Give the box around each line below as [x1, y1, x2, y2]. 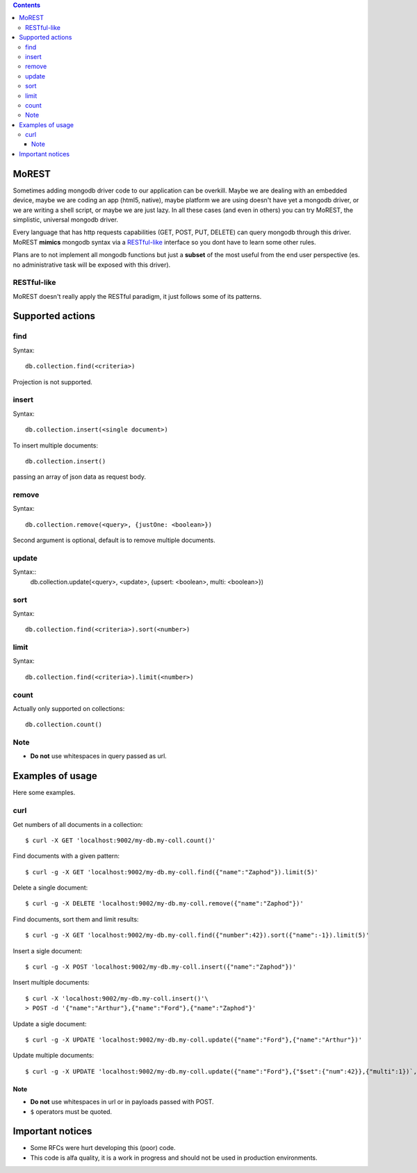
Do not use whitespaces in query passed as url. [30, 752, 167, 760]
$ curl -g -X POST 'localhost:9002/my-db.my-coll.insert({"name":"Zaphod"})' [25, 963, 297, 971]
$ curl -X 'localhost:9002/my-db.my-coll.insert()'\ [25, 994, 208, 1002]
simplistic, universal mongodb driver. [13, 215, 118, 224]
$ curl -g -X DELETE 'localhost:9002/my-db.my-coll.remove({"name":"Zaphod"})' [25, 900, 304, 908]
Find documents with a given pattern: [13, 852, 120, 860]
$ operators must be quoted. [30, 1107, 113, 1115]
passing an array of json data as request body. [13, 473, 146, 481]
